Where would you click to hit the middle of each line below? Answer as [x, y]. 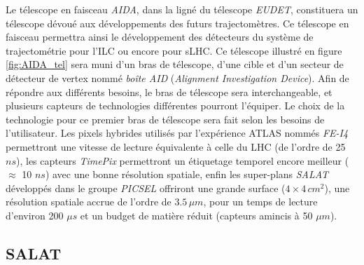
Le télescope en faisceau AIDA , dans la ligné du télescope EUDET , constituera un [182, 9]
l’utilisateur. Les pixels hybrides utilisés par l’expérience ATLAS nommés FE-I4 [177, 133]
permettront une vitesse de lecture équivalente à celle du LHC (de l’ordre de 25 [176, 146]
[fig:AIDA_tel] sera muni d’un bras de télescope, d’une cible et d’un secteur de [175, 64]
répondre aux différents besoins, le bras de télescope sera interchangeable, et [169, 91]
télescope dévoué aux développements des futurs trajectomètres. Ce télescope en [177, 23]
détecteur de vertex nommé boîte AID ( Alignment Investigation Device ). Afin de [177, 77]
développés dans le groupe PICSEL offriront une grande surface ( [146, 188]
